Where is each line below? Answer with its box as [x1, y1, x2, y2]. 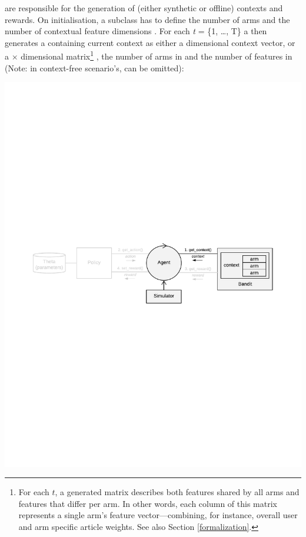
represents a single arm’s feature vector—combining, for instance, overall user [18, 509, 298, 521]
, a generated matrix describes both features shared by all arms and [55, 486, 300, 498]
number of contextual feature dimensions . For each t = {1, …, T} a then [5, 25, 267, 37]
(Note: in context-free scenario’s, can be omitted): [5, 61, 184, 74]
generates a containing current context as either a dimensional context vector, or [5, 36, 295, 48]
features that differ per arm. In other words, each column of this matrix [18, 497, 277, 509]
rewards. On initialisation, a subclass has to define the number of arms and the [5, 13, 290, 25]
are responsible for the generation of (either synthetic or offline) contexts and [5, 2, 283, 14]
